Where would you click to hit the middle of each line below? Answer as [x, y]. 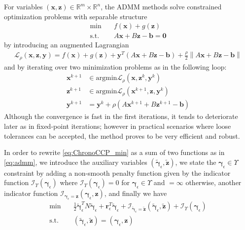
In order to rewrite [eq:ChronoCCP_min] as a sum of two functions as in [114, 152]
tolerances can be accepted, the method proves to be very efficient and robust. [122, 135]
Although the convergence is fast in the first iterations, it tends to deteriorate [121, 116]
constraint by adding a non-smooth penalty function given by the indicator [117, 172]
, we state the [196, 162]
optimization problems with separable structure [76, 16]
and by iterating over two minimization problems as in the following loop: [115, 66]
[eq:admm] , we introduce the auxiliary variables [76, 162]
